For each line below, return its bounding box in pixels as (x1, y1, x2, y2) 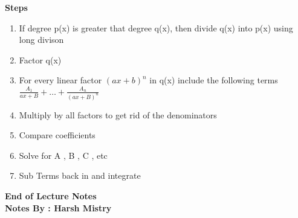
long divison (19, 33, 64, 46)
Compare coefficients (19, 129, 96, 141)
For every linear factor (19, 74, 102, 86)
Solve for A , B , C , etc (19, 149, 108, 161)
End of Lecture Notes (5, 189, 97, 202)
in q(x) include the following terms (149, 74, 278, 86)
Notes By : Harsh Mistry (5, 201, 112, 214)
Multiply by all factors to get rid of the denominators (19, 108, 217, 121)
